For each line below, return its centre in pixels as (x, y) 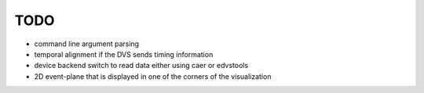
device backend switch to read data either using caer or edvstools (141, 66)
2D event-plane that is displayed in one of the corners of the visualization (153, 76)
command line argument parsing (87, 44)
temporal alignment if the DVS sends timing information (124, 54)
